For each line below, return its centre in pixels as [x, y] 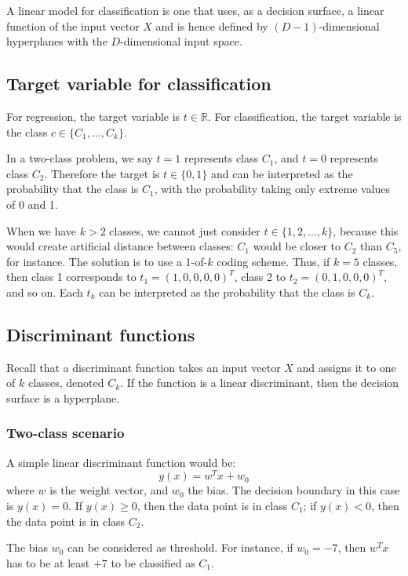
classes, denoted [66, 383]
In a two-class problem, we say [80, 158]
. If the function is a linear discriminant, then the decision [260, 383]
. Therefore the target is [102, 173]
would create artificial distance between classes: [120, 246]
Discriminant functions [101, 334]
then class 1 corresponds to [71, 277]
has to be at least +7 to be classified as [101, 562]
